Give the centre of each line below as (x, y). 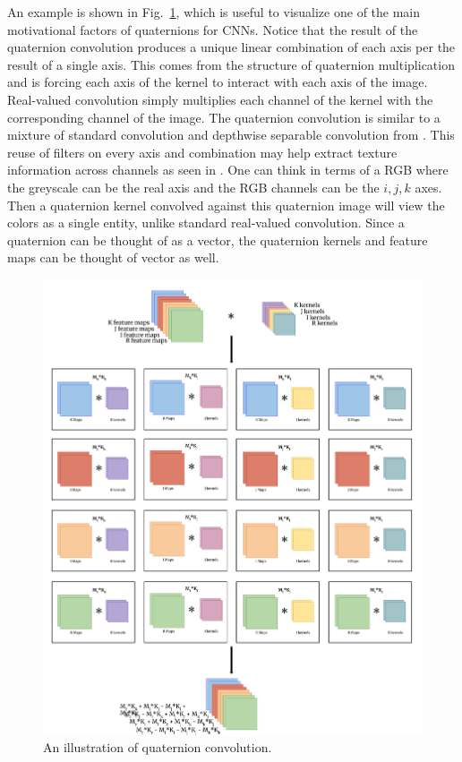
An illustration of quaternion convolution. (158, 747)
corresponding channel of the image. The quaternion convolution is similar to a (224, 117)
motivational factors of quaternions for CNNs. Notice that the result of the (213, 29)
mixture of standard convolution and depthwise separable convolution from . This (231, 135)
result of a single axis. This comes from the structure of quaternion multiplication (231, 64)
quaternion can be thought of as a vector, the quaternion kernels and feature (218, 240)
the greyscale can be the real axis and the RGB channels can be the (193, 187)
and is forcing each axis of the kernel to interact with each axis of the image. (218, 82)
